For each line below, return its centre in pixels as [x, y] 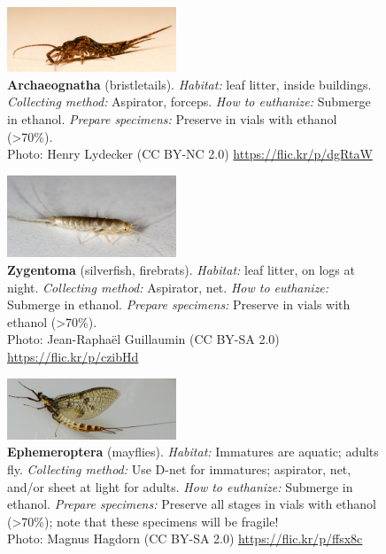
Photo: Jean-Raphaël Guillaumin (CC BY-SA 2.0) [143, 339]
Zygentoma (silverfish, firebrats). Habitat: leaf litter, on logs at [181, 269]
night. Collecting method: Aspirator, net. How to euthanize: [168, 287]
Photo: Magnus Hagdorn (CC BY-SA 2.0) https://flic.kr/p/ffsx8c [185, 538]
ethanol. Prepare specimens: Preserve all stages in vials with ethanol [192, 504]
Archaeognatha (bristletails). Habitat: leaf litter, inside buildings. [189, 84]
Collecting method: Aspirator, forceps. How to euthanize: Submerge [189, 101]
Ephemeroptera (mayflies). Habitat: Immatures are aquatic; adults [193, 452]
